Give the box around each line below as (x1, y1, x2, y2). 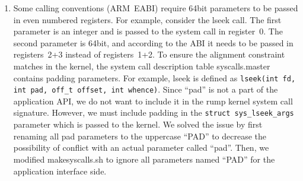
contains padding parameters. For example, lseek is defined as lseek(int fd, (13, 71, 296, 84)
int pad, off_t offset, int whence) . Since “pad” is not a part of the (13, 83, 278, 96)
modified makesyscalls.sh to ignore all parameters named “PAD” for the (13, 153, 275, 165)
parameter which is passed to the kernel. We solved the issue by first (13, 118, 263, 131)
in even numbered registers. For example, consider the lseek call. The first (13, 13, 282, 26)
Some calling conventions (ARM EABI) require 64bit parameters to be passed (13, 2, 298, 14)
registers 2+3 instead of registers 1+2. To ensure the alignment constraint (13, 48, 285, 61)
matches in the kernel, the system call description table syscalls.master (13, 59, 270, 72)
